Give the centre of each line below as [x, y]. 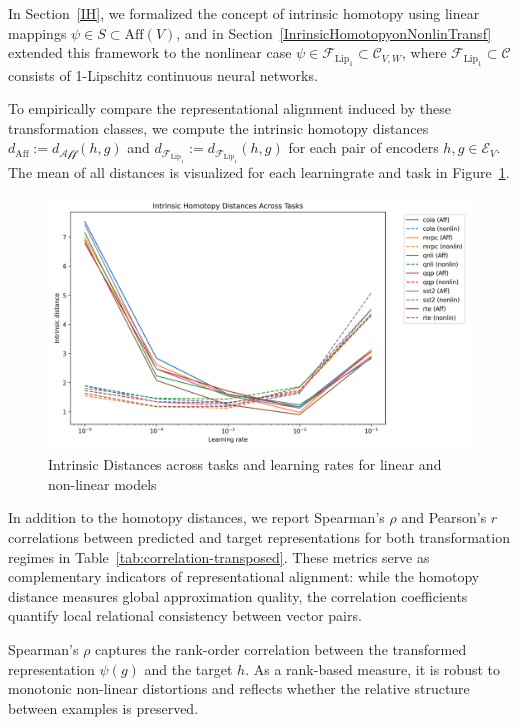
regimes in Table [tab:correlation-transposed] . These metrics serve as [219, 556]
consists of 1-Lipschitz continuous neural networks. [163, 74]
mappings [37, 32]
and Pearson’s [444, 517]
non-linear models [102, 483]
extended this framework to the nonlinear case [150, 52]
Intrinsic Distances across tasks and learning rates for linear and [245, 464]
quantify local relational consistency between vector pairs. [185, 615]
